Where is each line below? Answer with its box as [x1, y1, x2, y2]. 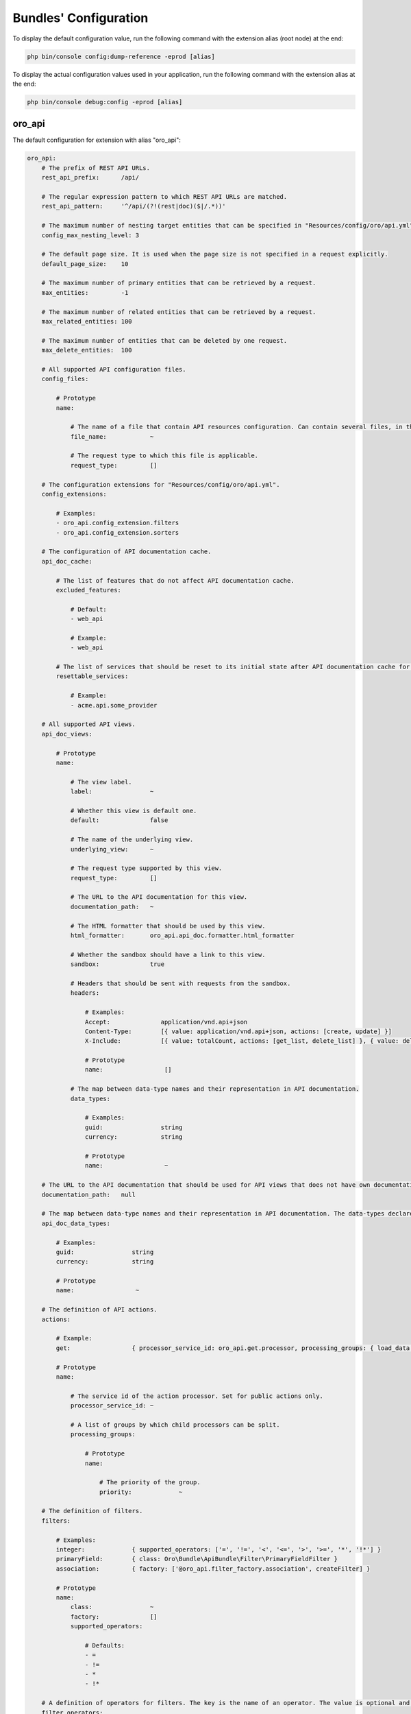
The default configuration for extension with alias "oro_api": [12, 136, 181, 144]
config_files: [41, 375, 89, 383]
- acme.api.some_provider [70, 701, 158, 709]
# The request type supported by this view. [70, 865, 223, 872]
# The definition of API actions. [41, 1306, 158, 1314]
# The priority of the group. [99, 1478, 201, 1486]
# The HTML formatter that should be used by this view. [70, 922, 266, 930]
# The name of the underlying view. [70, 836, 194, 843]
